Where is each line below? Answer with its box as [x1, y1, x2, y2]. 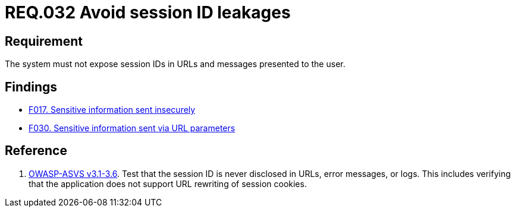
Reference [5, 143, 67, 159]
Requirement [5, 33, 83, 49]
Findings [5, 79, 58, 94]
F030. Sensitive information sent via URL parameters [29, 123, 235, 134]
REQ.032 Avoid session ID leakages [5, 2, 291, 23]
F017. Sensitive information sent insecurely [29, 105, 196, 115]
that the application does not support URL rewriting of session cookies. [29, 178, 307, 189]
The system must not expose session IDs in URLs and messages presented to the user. [5, 59, 346, 69]
